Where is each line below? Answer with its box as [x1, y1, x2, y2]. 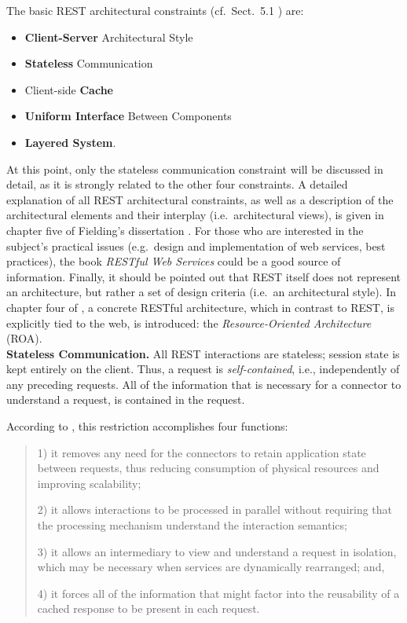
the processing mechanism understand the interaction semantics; [37, 517, 347, 533]
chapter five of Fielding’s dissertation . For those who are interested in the [6, 222, 364, 238]
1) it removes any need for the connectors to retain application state [37, 444, 366, 460]
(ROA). [6, 330, 42, 346]
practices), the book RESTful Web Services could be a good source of [6, 253, 341, 269]
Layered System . [24, 134, 116, 150]
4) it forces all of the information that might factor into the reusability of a [37, 585, 400, 601]
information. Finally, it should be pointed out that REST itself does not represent [6, 268, 401, 284]
